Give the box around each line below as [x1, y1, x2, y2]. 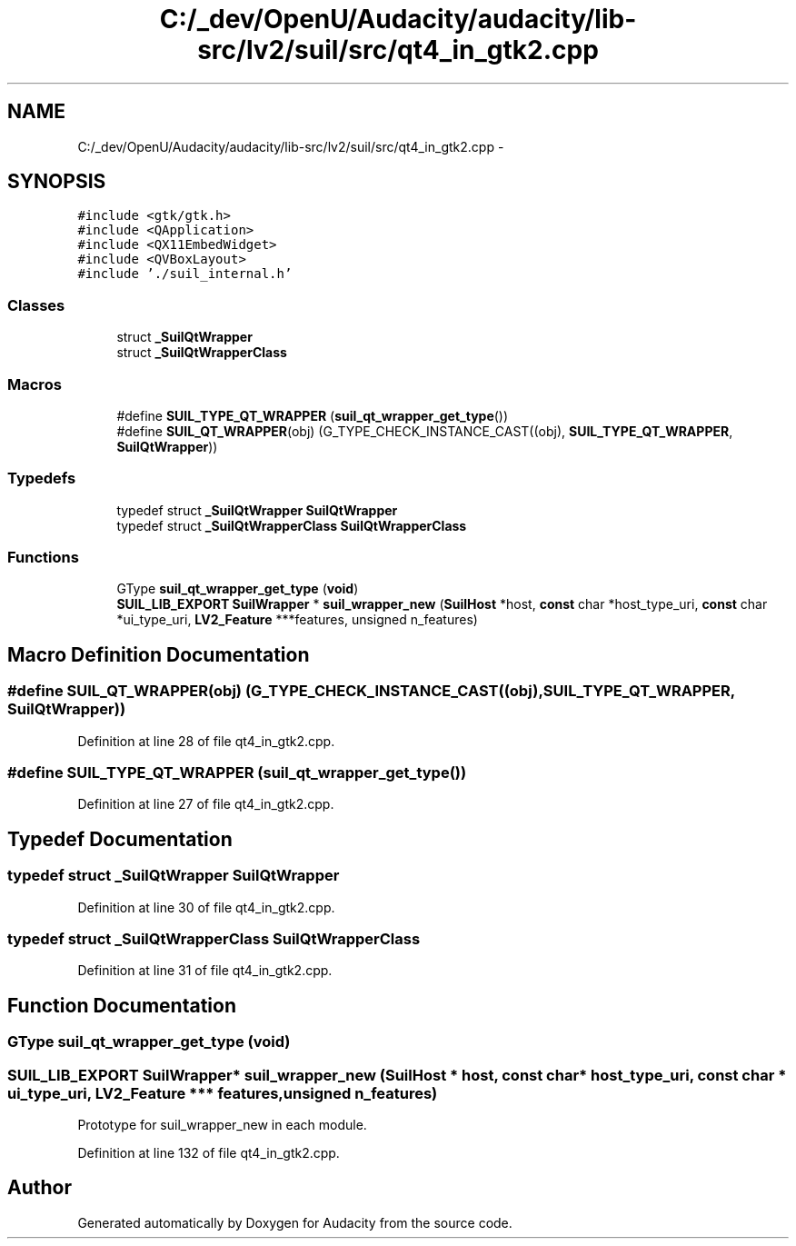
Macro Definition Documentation [7, 643, 310, 666]
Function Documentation [7, 993, 236, 1017]
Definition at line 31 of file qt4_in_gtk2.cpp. [77, 962, 333, 979]
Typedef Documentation [7, 827, 233, 851]
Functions [7, 548, 79, 567]
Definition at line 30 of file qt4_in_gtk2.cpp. [77, 899, 335, 915]
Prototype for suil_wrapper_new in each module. [77, 1116, 367, 1132]
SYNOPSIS [7, 170, 106, 194]
